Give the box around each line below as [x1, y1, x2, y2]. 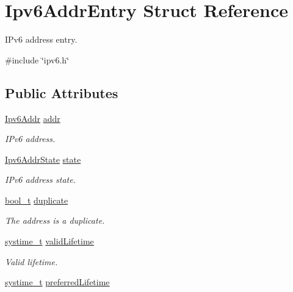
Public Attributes [5, 83, 118, 102]
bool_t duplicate [5, 193, 68, 206]
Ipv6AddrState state [5, 152, 81, 165]
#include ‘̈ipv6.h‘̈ [5, 53, 70, 66]
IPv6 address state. [5, 173, 76, 186]
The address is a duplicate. [5, 214, 105, 227]
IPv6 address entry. [5, 33, 78, 46]
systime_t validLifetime [5, 235, 94, 247]
